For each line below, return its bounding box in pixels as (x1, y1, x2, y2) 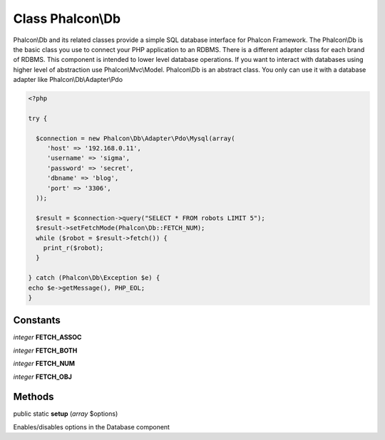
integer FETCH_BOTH (13, 346, 78, 355)
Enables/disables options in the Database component (13, 422, 170, 431)
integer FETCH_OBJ (13, 372, 73, 381)
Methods (13, 391, 54, 403)
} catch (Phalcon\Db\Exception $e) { (28, 274, 160, 282)
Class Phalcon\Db (13, 11, 121, 26)
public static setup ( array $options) (13, 409, 118, 418)
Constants (13, 314, 61, 327)
